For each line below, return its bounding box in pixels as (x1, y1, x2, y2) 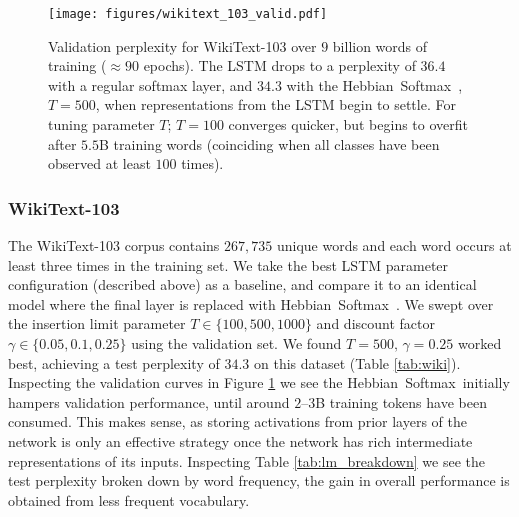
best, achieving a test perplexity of (8, 352, 220, 373)
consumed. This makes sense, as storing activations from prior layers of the (8, 411, 467, 432)
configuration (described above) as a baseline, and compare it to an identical (8, 274, 477, 295)
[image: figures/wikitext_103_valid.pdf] (48, 7, 328, 21)
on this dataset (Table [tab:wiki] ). (253, 352, 461, 373)
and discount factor (316, 313, 435, 334)
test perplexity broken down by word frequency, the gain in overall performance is (8, 470, 510, 491)
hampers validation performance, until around (8, 391, 290, 412)
